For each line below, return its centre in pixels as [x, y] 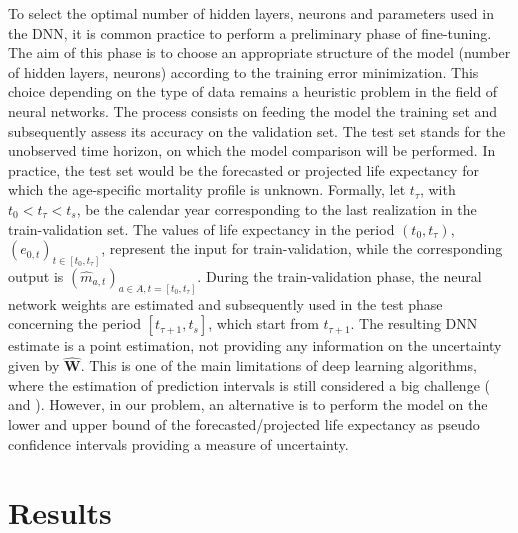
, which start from [263, 323]
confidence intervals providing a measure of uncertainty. [178, 443]
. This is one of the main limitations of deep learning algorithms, [278, 365]
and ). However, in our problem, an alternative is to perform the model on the [248, 404]
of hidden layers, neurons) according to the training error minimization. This [243, 71]
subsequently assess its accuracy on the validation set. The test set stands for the [257, 130]
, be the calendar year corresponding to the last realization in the [276, 208]
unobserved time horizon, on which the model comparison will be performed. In [252, 150]
